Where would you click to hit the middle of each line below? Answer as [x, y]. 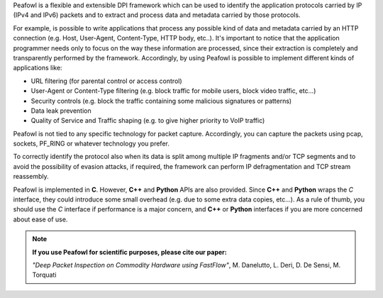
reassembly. [31, 177]
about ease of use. [40, 219]
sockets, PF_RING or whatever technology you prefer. [91, 144]
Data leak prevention [61, 111]
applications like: [38, 68]
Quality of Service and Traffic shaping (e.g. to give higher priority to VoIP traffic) [148, 121]
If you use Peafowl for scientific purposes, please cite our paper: [129, 252]
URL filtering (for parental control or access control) [106, 81]
